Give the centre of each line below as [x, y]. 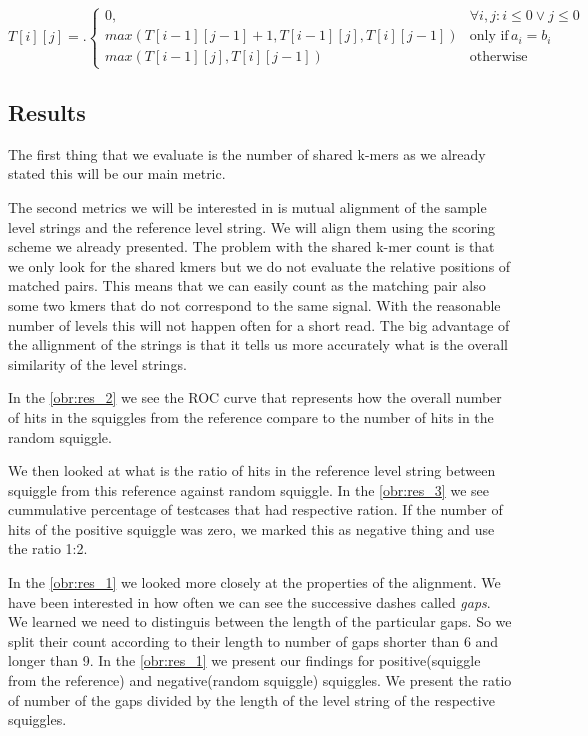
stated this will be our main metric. [117, 173]
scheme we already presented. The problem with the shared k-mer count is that [251, 246]
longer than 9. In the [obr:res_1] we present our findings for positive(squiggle [244, 660]
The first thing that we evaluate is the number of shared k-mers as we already [247, 153]
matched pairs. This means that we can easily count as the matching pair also [247, 285]
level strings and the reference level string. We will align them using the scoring [252, 226]
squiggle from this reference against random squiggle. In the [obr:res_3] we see [248, 489]
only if [489, 36]
